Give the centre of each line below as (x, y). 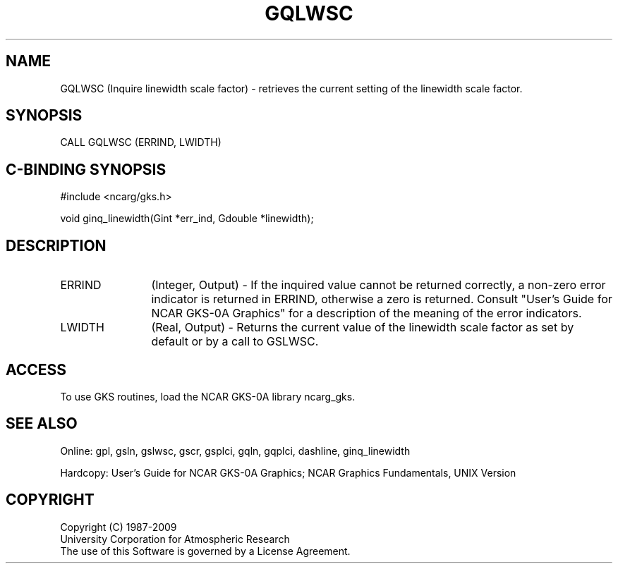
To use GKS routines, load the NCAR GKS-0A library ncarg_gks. (208, 396)
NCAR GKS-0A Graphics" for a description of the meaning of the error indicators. (366, 313)
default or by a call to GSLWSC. (235, 342)
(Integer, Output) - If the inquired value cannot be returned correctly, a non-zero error (378, 285)
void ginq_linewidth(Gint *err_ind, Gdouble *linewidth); (187, 219)
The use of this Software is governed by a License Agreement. (205, 551)
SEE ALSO (42, 424)
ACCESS (36, 369)
